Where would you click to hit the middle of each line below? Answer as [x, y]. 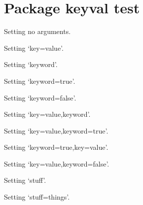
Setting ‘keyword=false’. [40, 97]
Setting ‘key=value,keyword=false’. [57, 163]
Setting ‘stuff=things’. [37, 197]
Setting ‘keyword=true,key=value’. [56, 147]
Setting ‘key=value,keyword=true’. [56, 130]
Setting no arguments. [37, 31]
